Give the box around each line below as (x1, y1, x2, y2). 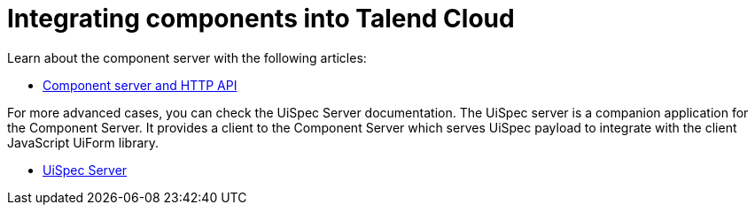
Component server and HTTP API (43, 77, 237, 93)
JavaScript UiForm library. (7, 134, 160, 150)
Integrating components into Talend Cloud (7, 4, 515, 34)
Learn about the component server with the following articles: (7, 49, 367, 65)
